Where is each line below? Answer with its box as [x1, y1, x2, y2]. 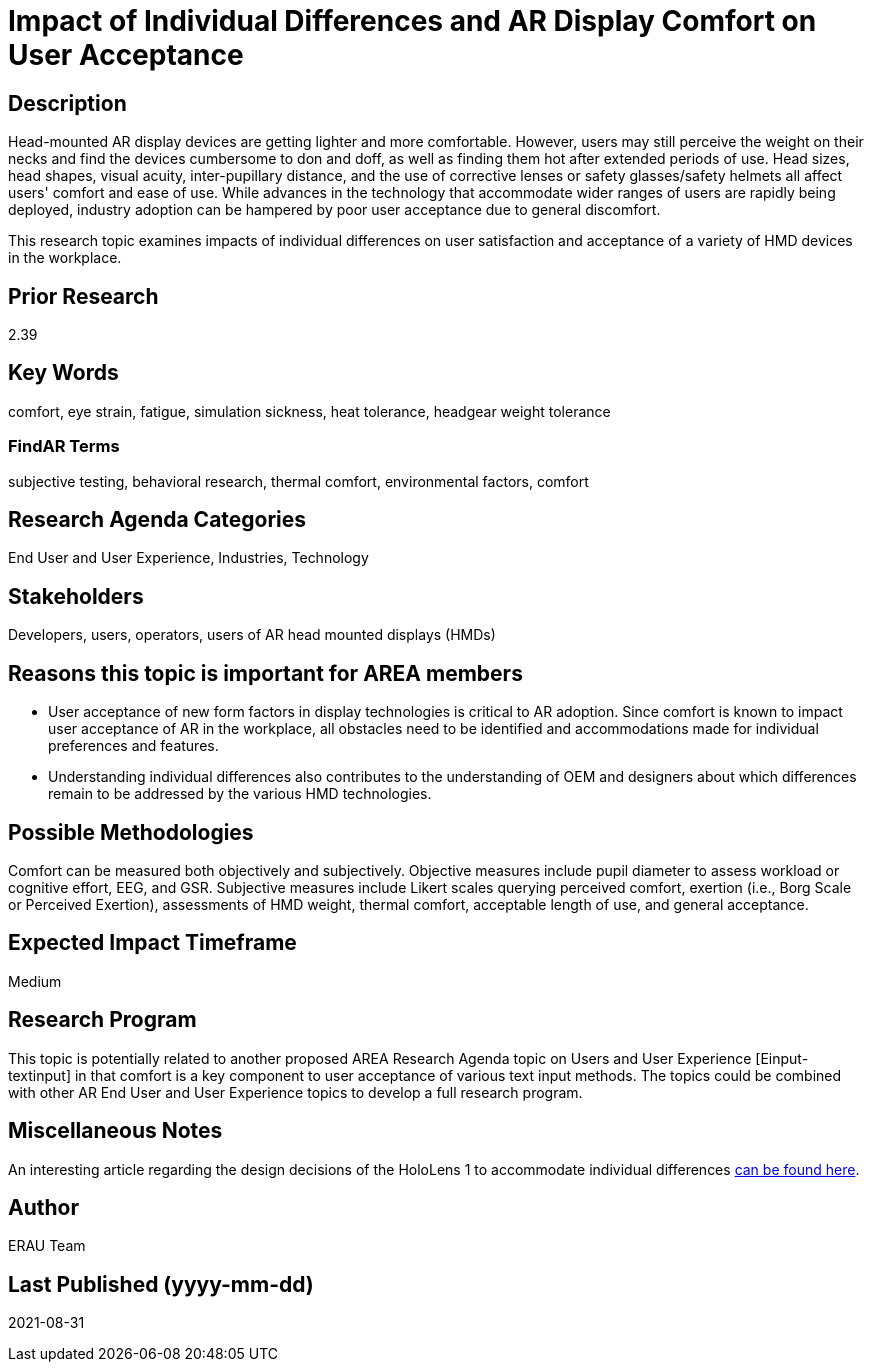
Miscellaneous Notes [8, 1118, 223, 1144]
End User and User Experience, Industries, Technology [8, 549, 369, 567]
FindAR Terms [8, 436, 120, 457]
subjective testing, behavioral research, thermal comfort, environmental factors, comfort [8, 472, 589, 490]
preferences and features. [48, 737, 219, 755]
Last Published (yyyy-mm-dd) [8, 1271, 314, 1297]
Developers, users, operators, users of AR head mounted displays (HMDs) [8, 626, 496, 644]
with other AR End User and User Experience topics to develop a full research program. [8, 1083, 583, 1101]
